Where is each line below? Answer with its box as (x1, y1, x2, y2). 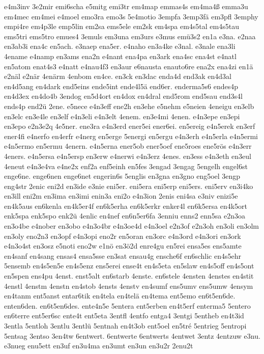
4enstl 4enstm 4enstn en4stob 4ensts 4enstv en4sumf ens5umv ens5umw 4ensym (4, 280, 253, 291)
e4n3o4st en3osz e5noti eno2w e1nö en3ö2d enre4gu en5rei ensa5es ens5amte (4, 240, 242, 251)
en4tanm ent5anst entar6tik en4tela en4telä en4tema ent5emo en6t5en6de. (4, 290, 236, 301)
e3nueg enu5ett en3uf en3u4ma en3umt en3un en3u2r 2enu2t (4, 340, 193, 351)
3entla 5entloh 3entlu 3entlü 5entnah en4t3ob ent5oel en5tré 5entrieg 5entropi (4, 320, 247, 331)
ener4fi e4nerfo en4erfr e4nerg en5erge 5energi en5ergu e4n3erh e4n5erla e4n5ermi (4, 130, 258, 141)
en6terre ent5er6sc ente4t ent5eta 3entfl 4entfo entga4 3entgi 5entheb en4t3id (4, 310, 244, 321)
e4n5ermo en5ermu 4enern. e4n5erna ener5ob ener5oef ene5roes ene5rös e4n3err (4, 141, 252, 151)
